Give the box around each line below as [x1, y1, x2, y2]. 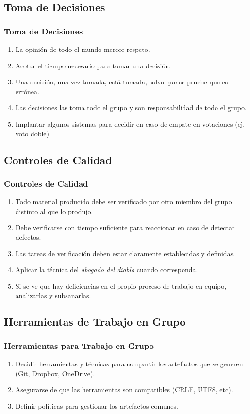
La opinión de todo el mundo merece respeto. [15, 44, 150, 54]
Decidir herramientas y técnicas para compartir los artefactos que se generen [15, 358, 243, 368]
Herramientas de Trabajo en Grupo [4, 314, 186, 329]
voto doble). [15, 128, 51, 138]
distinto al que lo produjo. [15, 206, 93, 216]
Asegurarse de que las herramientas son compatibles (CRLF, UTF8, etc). [15, 384, 233, 395]
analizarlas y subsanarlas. [15, 290, 91, 300]
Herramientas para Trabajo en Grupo [4, 339, 154, 351]
